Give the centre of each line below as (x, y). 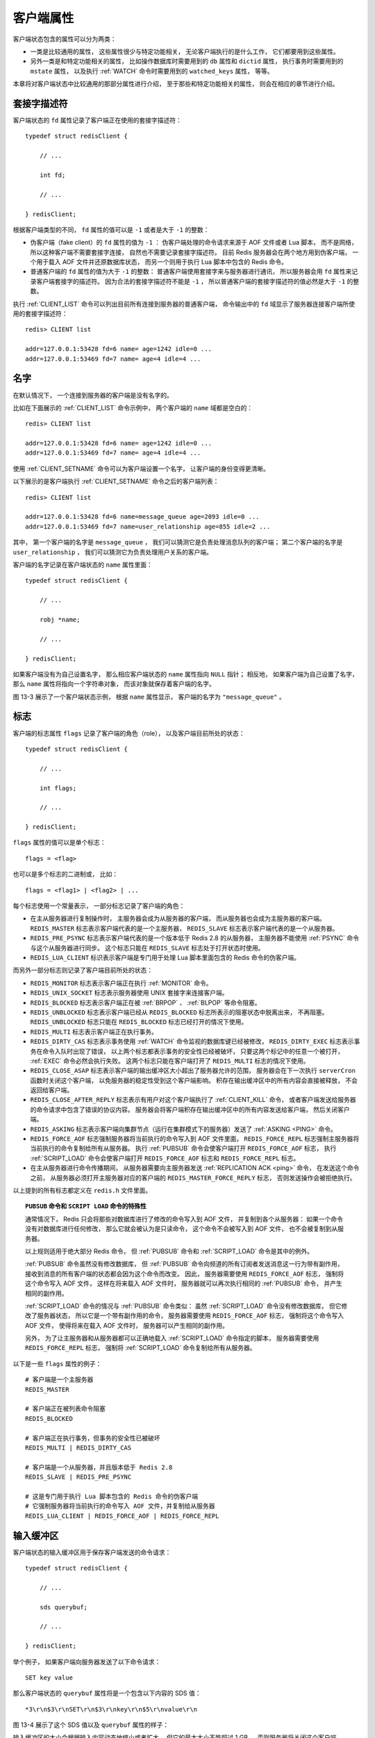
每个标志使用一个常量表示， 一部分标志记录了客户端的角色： (99, 906)
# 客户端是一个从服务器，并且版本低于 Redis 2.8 (99, 1467)
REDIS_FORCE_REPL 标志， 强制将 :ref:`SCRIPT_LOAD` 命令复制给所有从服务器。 (141, 1348)
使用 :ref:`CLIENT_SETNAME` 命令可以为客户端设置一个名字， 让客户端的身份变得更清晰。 (141, 469)
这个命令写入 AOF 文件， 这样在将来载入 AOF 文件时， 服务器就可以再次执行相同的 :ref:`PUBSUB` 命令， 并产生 (184, 1283)
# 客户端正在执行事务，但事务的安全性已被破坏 (93, 1438)
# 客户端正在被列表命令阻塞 (65, 1409)
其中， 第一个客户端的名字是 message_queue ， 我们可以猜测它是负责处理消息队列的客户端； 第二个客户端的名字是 (178, 542)
